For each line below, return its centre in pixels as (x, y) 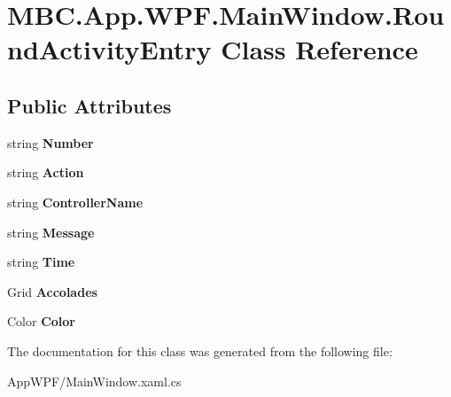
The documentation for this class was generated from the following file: (200, 350)
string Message (51, 232)
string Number (51, 142)
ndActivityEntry (109, 49)
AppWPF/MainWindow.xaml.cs (94, 381)
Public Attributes (89, 105)
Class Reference (319, 49)
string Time (41, 262)
